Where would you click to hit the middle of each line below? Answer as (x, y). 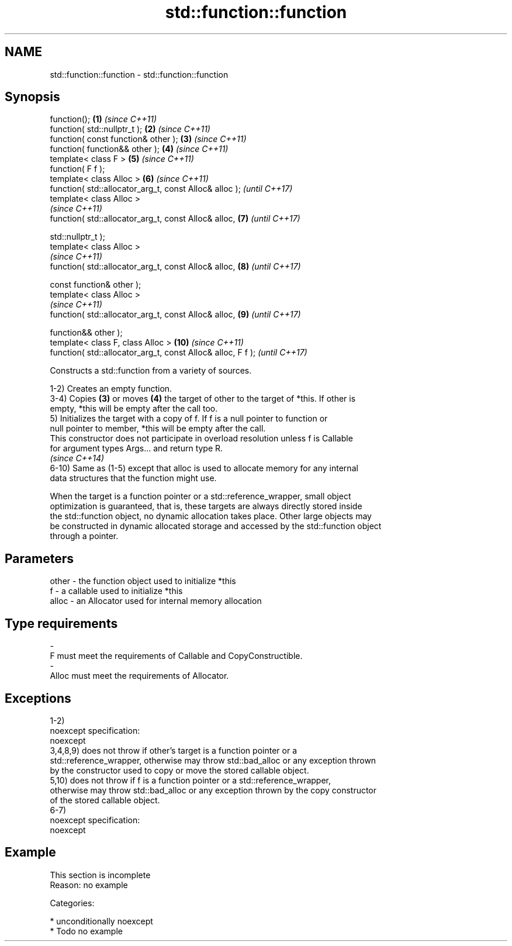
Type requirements (61, 623)
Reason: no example (89, 885)
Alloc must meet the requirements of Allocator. (139, 676)
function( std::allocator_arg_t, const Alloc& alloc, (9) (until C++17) (175, 315)
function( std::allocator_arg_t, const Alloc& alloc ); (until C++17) (171, 189)
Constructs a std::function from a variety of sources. (151, 371)
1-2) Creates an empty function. (111, 389)
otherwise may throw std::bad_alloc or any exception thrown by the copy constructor (213, 790)
